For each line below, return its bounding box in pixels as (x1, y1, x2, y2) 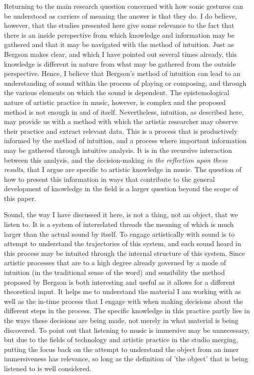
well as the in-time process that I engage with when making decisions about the (4, 296, 243, 306)
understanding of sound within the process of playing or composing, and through (4, 77, 247, 88)
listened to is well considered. (4, 363, 92, 373)
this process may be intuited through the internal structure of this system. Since (4, 248, 245, 258)
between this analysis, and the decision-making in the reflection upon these (4, 154, 228, 165)
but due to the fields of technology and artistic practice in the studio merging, (4, 334, 238, 345)
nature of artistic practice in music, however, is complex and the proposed (4, 97, 226, 107)
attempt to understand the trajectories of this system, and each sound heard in (4, 238, 241, 249)
